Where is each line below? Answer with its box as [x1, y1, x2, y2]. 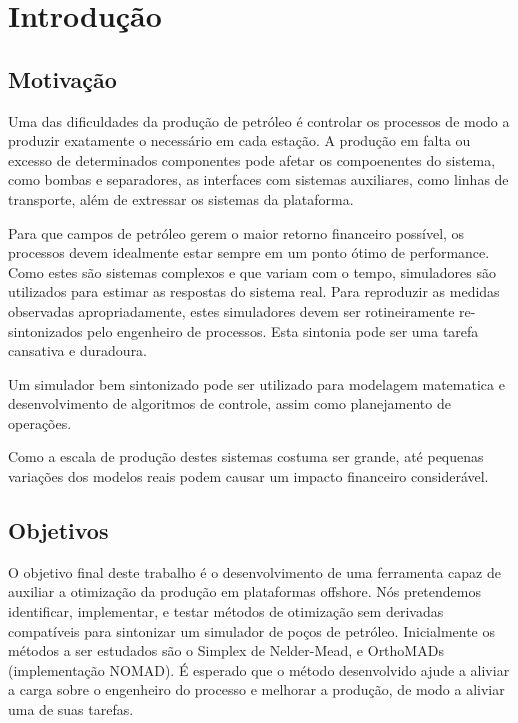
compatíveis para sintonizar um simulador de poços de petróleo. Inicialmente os [8, 620, 496, 641]
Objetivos [8, 515, 109, 546]
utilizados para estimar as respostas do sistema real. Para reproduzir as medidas [8, 281, 500, 302]
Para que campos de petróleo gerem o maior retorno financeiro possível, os [8, 222, 465, 243]
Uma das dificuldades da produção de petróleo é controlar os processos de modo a [8, 110, 510, 131]
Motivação [8, 63, 117, 94]
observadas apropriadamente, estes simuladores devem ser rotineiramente [8, 300, 455, 321]
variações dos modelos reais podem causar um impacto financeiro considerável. [8, 466, 489, 487]
